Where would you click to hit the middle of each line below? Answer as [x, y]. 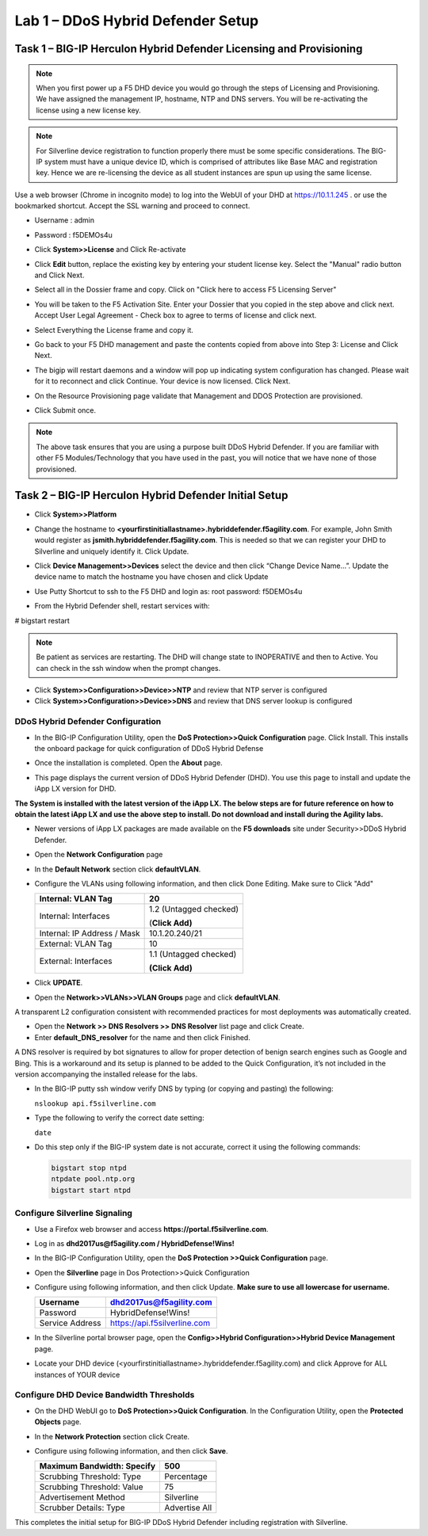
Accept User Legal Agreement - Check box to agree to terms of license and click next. [176, 315]
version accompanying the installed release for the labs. [106, 1074]
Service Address [71, 1323]
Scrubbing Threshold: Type [90, 1477]
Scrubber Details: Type [82, 1507]
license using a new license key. [89, 110]
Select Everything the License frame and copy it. [114, 330]
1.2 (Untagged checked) [194, 909]
